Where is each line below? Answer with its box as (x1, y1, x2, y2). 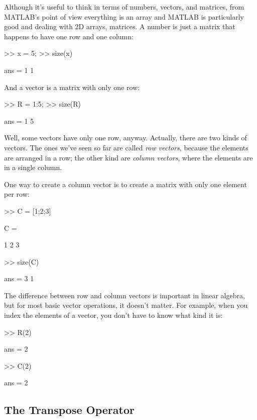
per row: (4, 189, 30, 199)
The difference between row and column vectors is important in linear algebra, (4, 290, 245, 300)
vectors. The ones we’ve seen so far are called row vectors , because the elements (4, 142, 248, 152)
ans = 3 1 (4, 273, 34, 284)
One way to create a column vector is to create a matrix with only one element (4, 179, 247, 189)
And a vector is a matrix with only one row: (4, 81, 140, 92)
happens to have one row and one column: (4, 31, 134, 41)
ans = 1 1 (4, 64, 34, 75)
